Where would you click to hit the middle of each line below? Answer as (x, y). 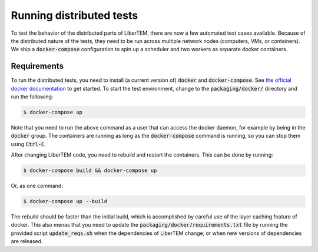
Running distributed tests (74, 15)
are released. (27, 241)
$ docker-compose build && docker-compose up (90, 170)
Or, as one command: (37, 186)
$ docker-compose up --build (65, 201)
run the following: (32, 97)
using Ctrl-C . (29, 144)
